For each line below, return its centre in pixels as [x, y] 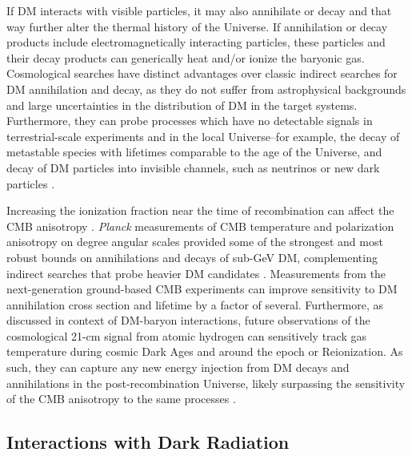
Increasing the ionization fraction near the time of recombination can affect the [200, 210]
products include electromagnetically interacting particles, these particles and [196, 42]
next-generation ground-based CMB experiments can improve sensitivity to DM [202, 289]
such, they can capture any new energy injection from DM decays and [178, 367]
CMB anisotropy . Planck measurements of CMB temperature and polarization [200, 226]
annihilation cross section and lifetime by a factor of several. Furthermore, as [195, 304]
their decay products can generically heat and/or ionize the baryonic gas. [186, 57]
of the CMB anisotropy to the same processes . [121, 399]
